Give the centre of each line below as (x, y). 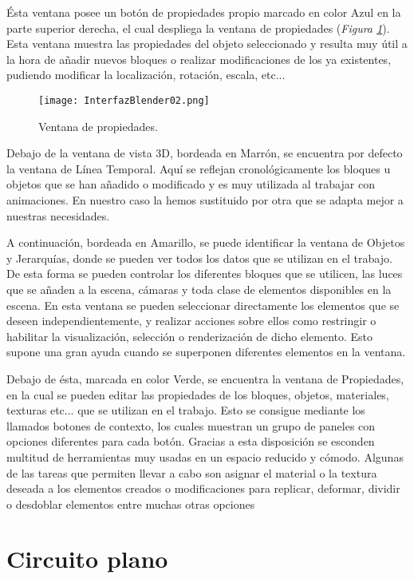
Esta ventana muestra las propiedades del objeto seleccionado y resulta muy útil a (207, 44)
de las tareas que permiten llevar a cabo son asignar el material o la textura (192, 472)
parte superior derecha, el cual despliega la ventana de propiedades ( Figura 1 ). (198, 28)
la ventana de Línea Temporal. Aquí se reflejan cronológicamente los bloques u (199, 168)
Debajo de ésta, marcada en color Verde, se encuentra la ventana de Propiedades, (205, 378)
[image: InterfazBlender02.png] (124, 100)
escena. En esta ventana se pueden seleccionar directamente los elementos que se (203, 305)
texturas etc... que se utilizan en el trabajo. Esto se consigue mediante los (186, 410)
